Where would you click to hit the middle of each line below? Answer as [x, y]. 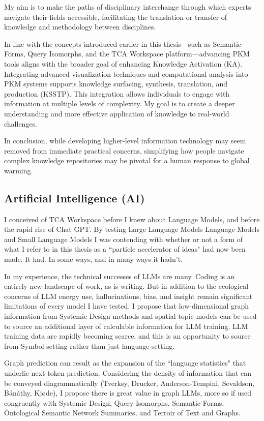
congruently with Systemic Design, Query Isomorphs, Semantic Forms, [114, 402]
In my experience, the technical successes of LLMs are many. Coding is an [120, 276]
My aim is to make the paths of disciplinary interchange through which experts [128, 7]
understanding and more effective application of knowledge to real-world [117, 113]
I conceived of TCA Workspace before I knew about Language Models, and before [132, 219]
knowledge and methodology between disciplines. [80, 27]
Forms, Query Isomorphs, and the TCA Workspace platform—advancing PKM [127, 54]
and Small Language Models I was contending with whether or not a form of [124, 239]
